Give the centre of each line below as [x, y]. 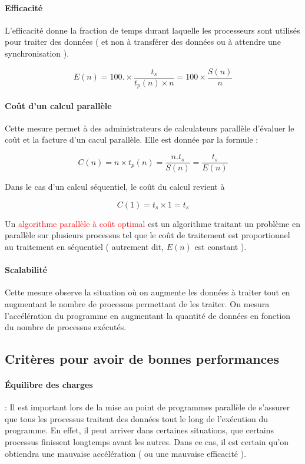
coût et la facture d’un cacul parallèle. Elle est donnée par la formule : [132, 139]
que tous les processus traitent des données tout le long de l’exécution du [137, 418]
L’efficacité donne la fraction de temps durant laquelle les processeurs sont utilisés [152, 30]
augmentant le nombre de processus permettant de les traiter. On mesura [137, 303]
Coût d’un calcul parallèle [58, 105]
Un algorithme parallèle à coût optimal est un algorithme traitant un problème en [152, 223]
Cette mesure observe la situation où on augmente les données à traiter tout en [147, 292]
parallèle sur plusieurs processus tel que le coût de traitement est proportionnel [147, 235]
